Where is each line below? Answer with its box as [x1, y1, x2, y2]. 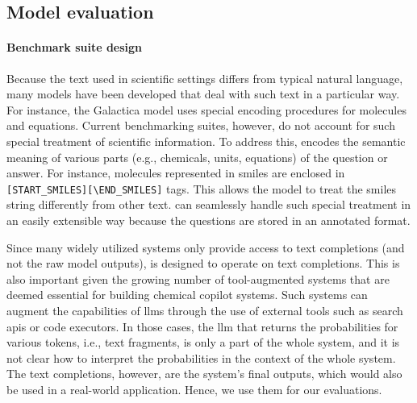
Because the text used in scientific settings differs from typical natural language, [6, 69, 403, 86]
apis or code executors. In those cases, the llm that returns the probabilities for [6, 318, 398, 334]
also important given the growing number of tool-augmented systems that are [6, 270, 390, 287]
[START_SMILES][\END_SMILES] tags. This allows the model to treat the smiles [6, 180, 397, 197]
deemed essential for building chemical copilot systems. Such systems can [6, 286, 368, 303]
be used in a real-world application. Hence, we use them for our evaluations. [6, 380, 382, 397]
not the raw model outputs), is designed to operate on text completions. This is [6, 255, 400, 272]
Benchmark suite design [6, 39, 143, 56]
